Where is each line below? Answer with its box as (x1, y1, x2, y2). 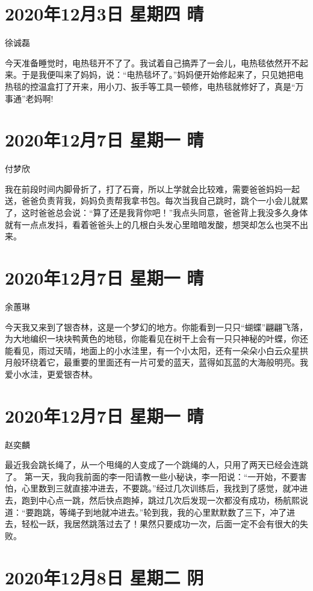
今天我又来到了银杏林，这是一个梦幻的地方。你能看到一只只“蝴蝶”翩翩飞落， (5, 320, 308, 333)
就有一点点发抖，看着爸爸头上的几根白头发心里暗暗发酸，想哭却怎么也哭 (5, 218, 291, 230)
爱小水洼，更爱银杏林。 (5, 367, 98, 380)
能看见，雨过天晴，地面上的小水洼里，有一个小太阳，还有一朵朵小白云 (5, 344, 283, 356)
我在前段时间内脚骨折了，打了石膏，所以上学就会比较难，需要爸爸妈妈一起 (5, 182, 300, 195)
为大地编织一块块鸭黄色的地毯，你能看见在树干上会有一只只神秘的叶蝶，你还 (5, 332, 308, 345)
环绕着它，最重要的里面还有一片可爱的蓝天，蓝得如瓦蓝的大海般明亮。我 (21, 356, 308, 368)
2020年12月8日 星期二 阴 (5, 564, 204, 589)
